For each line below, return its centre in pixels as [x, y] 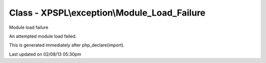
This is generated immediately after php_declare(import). [67, 45]
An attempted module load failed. [43, 36]
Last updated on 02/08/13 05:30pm [45, 54]
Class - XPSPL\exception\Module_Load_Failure [107, 13]
